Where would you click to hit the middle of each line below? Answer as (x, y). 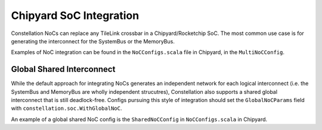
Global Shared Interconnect (63, 69)
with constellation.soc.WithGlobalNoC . (66, 108)
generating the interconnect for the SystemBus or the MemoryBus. (93, 41)
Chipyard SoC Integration (75, 15)
